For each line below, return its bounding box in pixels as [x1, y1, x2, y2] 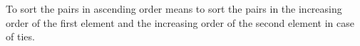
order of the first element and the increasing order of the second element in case [6, 15, 354, 30]
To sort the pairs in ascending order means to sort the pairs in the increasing [6, 1, 342, 16]
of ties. [6, 29, 35, 44]
